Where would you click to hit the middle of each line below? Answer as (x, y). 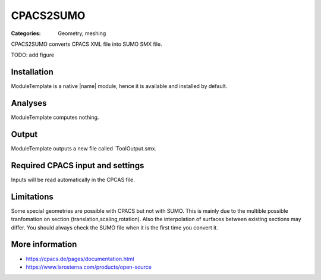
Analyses (29, 103)
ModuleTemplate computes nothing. (55, 117)
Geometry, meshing (82, 33)
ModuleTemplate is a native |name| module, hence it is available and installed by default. (119, 86)
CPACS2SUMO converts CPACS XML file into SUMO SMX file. (87, 44)
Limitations (32, 196)
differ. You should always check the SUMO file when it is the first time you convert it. (114, 227)
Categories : (26, 33)
